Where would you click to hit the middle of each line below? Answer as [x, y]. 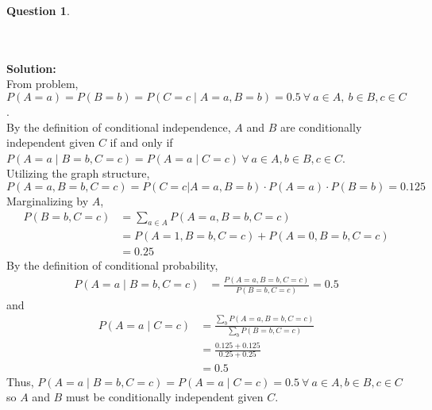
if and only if [141, 142]
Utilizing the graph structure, [78, 173]
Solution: [31, 68]
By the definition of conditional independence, [119, 126]
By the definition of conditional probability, [112, 265]
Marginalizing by [48, 200]
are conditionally [321, 126]
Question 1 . [38, 10]
